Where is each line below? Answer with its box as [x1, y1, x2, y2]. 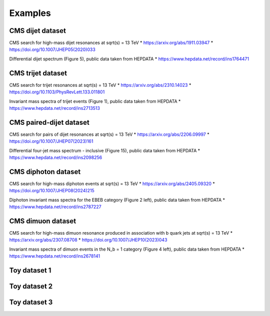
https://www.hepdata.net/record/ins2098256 [9, 155, 102, 160]
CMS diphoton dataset [9, 167, 81, 176]
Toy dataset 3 [9, 298, 53, 307]
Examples [9, 7, 51, 18]
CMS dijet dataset [9, 26, 66, 35]
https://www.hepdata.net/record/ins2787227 [9, 204, 102, 210]
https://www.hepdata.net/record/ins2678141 [9, 253, 100, 259]
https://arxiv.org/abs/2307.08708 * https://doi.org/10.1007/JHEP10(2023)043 [9, 237, 167, 243]
